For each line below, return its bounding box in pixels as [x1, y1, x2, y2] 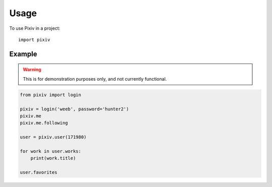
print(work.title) [30, 155, 76, 161]
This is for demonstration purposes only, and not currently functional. [23, 76, 167, 82]
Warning [23, 67, 41, 73]
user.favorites [20, 169, 57, 175]
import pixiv [18, 37, 50, 42]
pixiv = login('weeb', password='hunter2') [20, 106, 129, 112]
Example [9, 49, 37, 58]
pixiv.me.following [20, 120, 68, 126]
